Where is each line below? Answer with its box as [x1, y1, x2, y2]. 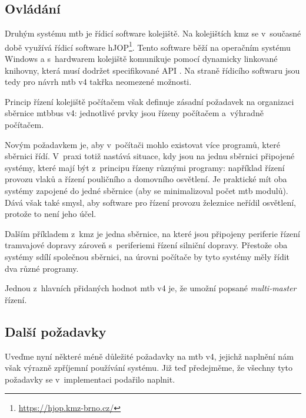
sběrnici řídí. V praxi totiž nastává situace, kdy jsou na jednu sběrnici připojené [5, 150, 295, 162]
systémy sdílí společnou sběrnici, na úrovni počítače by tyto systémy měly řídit [5, 250, 290, 262]
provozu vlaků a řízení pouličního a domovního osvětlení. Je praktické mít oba [5, 173, 287, 185]
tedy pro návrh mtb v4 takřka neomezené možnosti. [5, 75, 192, 88]
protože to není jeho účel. [5, 208, 97, 220]
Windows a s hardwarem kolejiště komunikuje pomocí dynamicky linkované [5, 52, 278, 65]
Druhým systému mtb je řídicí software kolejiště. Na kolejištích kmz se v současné [5, 27, 301, 40]
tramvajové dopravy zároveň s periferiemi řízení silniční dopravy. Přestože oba [5, 239, 288, 251]
